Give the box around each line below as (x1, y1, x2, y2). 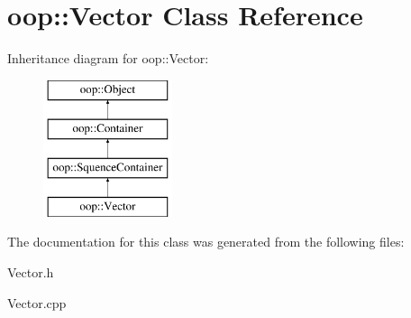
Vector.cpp (7, 293, 67, 312)
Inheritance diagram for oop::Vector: (7, 49, 209, 68)
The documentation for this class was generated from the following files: (7, 232, 405, 251)
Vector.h (7, 263, 54, 282)
